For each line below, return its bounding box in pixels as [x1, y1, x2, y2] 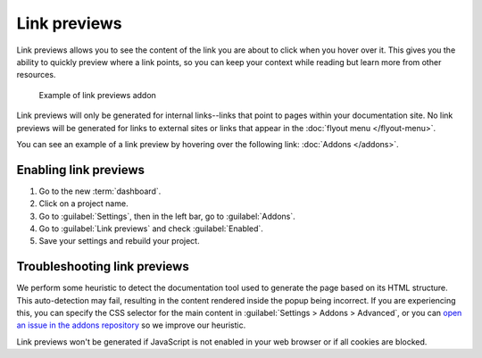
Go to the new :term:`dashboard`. [38, 186, 162, 196]
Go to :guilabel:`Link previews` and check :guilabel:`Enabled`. [38, 223, 263, 234]
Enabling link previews [16, 162, 145, 178]
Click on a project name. [38, 198, 129, 209]
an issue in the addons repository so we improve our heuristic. [16, 320, 246, 330]
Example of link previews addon [38, 89, 156, 100]
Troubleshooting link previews [16, 259, 189, 274]
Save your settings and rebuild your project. [38, 236, 200, 246]
